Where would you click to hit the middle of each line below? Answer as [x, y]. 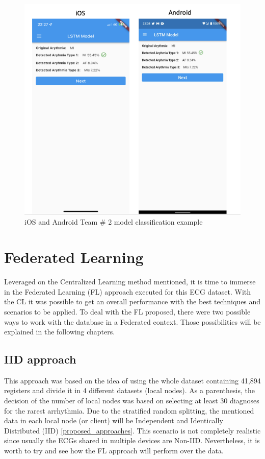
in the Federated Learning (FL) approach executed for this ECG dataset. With [128, 291]
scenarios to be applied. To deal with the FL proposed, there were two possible [127, 311]
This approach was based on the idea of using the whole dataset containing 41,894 [132, 380]
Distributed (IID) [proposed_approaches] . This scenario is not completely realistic [132, 430]
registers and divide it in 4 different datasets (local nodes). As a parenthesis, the [129, 390]
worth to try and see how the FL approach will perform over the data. [114, 451]
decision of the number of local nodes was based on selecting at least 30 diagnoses [132, 401]
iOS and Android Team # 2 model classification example [114, 222]
